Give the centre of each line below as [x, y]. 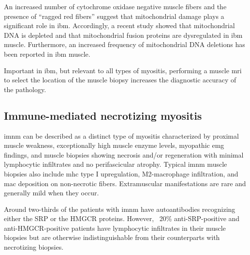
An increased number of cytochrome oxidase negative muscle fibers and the [115, 6]
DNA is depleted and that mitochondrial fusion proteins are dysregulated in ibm [123, 35]
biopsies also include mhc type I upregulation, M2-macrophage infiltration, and [121, 173]
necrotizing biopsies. [34, 247]
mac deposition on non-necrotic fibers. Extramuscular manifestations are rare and [125, 183]
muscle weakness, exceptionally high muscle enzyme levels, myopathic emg [114, 145]
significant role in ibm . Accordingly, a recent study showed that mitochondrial [119, 25]
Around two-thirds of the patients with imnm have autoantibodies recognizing [120, 209]
